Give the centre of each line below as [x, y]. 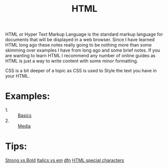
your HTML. [18, 76]
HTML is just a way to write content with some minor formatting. [72, 61]
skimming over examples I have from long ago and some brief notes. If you [83, 50]
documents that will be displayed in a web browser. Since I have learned [80, 40]
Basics [25, 115]
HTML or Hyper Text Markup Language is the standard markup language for [84, 34]
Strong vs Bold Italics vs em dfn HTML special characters [65, 160]
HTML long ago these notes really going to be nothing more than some [78, 45]
